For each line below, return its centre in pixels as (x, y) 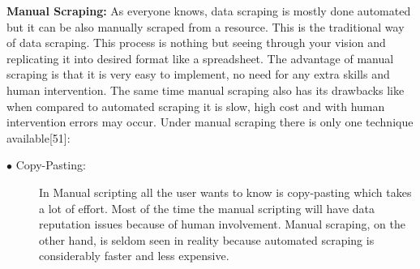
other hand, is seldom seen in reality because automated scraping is (207, 239)
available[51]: (39, 137)
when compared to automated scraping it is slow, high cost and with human (196, 106)
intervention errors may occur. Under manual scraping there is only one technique (210, 122)
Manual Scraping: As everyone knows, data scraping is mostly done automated (209, 11)
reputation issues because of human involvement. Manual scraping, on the (222, 224)
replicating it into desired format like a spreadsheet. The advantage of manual (200, 58)
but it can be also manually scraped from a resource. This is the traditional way (206, 26)
